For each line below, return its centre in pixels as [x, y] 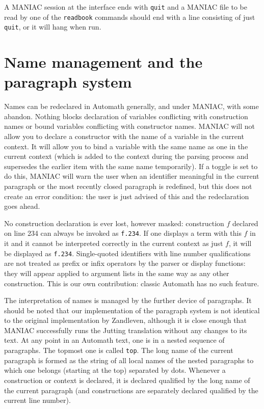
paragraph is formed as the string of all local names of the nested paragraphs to [129, 360]
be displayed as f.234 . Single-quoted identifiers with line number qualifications [127, 253]
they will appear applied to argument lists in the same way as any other [117, 273]
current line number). [37, 400]
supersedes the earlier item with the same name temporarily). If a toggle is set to [131, 166]
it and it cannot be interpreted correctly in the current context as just [114, 243]
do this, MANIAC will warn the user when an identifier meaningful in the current [132, 176]
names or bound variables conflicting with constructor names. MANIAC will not [130, 126]
